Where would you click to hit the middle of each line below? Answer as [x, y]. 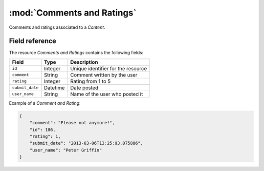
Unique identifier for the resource [109, 68]
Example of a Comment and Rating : [45, 103]
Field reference [33, 41]
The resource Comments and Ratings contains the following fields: [76, 53]
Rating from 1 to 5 [90, 81]
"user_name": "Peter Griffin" [66, 150]
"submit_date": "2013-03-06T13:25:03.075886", [87, 143]
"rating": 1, [45, 136]
